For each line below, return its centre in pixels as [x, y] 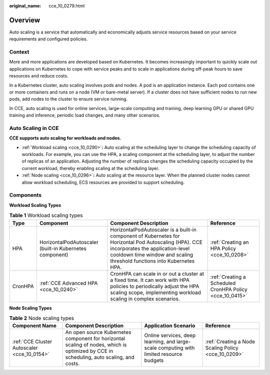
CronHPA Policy [229, 289]
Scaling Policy [222, 348]
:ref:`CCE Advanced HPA [68, 283]
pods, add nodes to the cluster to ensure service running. [68, 99]
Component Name [34, 326]
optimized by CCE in [89, 351]
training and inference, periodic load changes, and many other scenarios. [85, 115]
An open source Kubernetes [98, 332]
